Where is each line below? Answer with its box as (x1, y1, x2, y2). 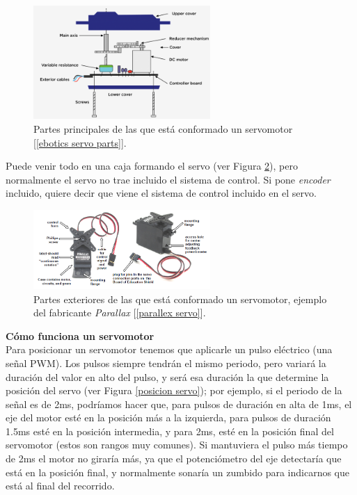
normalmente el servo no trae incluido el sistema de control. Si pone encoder (6, 172, 331, 186)
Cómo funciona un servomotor (6, 328, 154, 343)
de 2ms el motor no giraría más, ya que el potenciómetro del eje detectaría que (6, 451, 342, 466)
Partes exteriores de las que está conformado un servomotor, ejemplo (33, 291, 327, 306)
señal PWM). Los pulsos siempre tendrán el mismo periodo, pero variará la (6, 355, 326, 370)
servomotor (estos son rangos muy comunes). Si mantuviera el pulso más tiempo (6, 437, 348, 452)
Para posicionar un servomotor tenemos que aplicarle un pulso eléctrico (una (6, 342, 333, 357)
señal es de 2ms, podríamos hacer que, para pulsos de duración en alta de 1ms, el (6, 396, 352, 411)
